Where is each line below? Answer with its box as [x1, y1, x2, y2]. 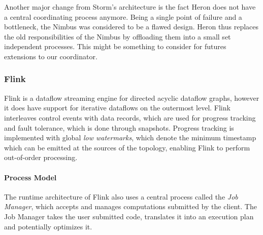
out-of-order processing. [4, 152, 78, 163]
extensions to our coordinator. [4, 51, 97, 61]
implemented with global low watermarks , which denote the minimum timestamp [4, 132, 256, 143]
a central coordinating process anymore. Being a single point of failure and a [4, 11, 242, 22]
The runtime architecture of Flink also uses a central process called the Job [4, 191, 238, 202]
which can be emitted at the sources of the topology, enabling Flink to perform [4, 142, 250, 152]
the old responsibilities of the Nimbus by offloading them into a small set [4, 31, 231, 42]
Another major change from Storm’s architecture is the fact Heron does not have [4, 2, 256, 12]
